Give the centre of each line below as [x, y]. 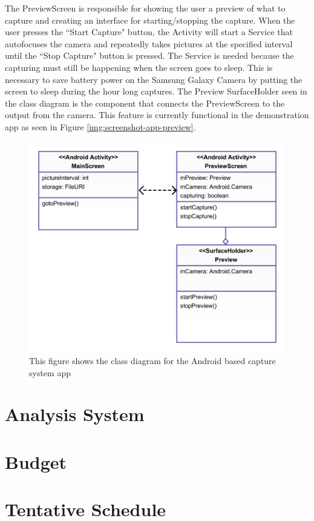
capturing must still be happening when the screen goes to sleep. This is [139, 67]
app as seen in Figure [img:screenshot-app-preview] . [100, 126]
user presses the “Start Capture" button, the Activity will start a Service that [149, 32]
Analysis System [75, 414]
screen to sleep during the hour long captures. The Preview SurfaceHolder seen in [156, 91]
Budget [36, 461]
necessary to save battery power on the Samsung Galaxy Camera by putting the [154, 79]
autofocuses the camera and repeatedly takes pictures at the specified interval [149, 43]
